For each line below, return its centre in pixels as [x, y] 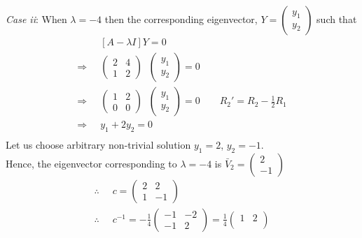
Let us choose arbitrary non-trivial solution [98, 144]
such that [337, 19]
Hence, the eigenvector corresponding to [91, 163]
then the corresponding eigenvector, [181, 19]
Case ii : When [36, 19]
